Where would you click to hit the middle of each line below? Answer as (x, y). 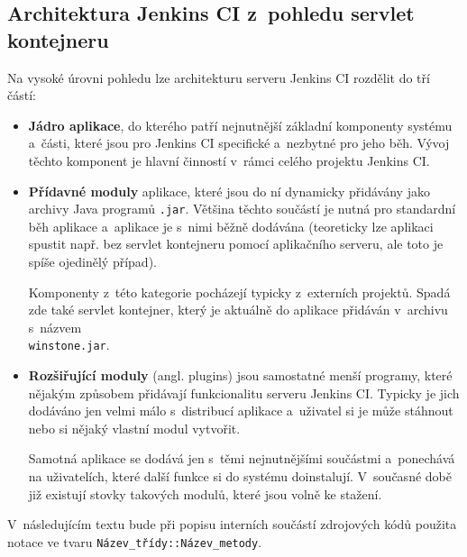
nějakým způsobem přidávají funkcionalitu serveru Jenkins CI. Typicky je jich (244, 393)
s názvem (55, 327)
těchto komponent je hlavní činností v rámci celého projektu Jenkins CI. (229, 160)
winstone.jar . (69, 345)
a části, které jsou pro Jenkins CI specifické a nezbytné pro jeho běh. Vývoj (239, 143)
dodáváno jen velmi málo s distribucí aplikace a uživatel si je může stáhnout (241, 411)
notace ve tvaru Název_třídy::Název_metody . (135, 541)
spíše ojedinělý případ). (92, 261)
